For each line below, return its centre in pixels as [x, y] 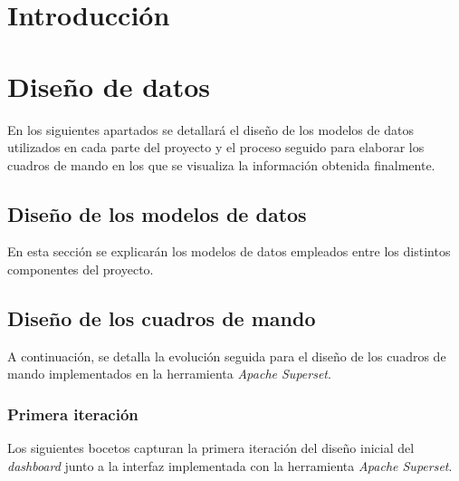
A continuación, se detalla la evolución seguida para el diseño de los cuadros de [227, 356]
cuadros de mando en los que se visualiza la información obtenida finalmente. [221, 164]
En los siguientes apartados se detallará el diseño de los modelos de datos [210, 129]
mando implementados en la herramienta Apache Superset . [169, 374]
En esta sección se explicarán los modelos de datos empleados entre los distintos [229, 251]
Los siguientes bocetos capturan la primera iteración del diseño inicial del [211, 448]
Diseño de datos [109, 86]
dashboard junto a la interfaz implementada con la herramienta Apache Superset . [230, 465]
